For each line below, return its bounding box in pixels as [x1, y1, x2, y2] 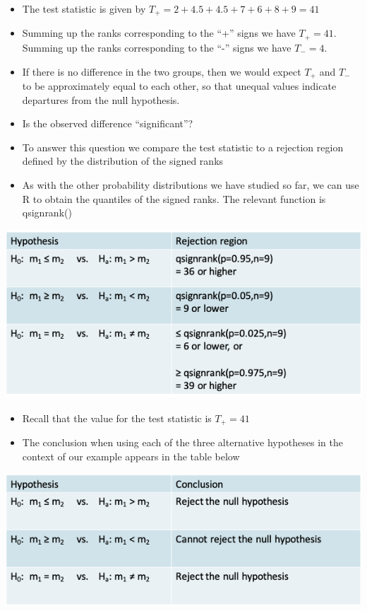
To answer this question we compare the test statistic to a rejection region [22, 139, 344, 154]
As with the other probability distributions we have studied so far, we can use [22, 177, 359, 192]
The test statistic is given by [22, 1, 146, 16]
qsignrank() [22, 205, 72, 220]
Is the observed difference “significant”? [22, 116, 193, 131]
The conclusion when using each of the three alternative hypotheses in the [22, 434, 343, 449]
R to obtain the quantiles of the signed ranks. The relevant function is [22, 191, 326, 206]
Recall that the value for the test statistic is [22, 410, 212, 425]
